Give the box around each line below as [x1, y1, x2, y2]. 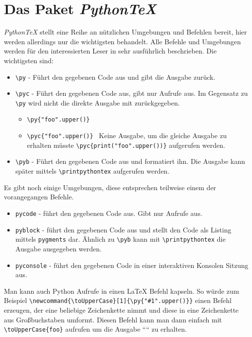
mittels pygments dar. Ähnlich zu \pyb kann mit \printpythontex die [15, 234, 226, 244]
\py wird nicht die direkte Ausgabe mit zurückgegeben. [15, 97, 180, 107]
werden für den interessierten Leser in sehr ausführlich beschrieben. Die [4, 46, 217, 56]
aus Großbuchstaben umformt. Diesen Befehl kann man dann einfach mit [4, 314, 222, 324]
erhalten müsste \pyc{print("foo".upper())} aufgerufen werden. [27, 140, 225, 150]
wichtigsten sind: [4, 55, 54, 65]
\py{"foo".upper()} [27, 116, 90, 124]
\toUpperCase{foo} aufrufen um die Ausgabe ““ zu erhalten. [4, 324, 187, 334]
